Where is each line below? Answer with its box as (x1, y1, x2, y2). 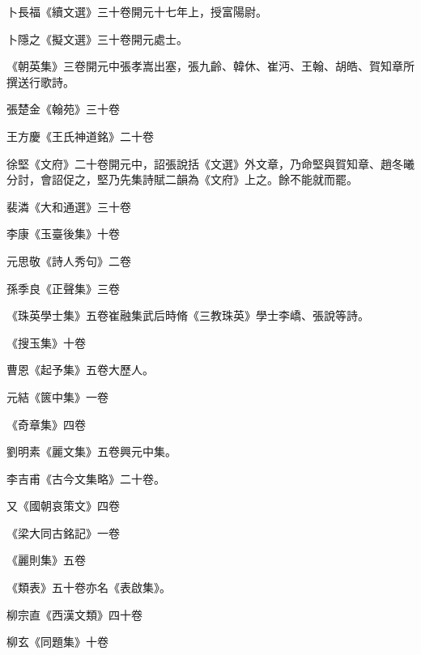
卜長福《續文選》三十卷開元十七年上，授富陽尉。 (6, 3, 267, 19)
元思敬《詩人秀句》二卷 (6, 252, 131, 269)
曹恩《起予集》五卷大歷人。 (6, 361, 154, 378)
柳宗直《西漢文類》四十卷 (6, 606, 142, 623)
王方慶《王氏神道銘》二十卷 (6, 127, 154, 144)
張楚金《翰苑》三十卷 (6, 100, 120, 117)
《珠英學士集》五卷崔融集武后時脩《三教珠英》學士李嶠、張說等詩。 (6, 307, 369, 324)
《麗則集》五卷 (6, 551, 86, 568)
